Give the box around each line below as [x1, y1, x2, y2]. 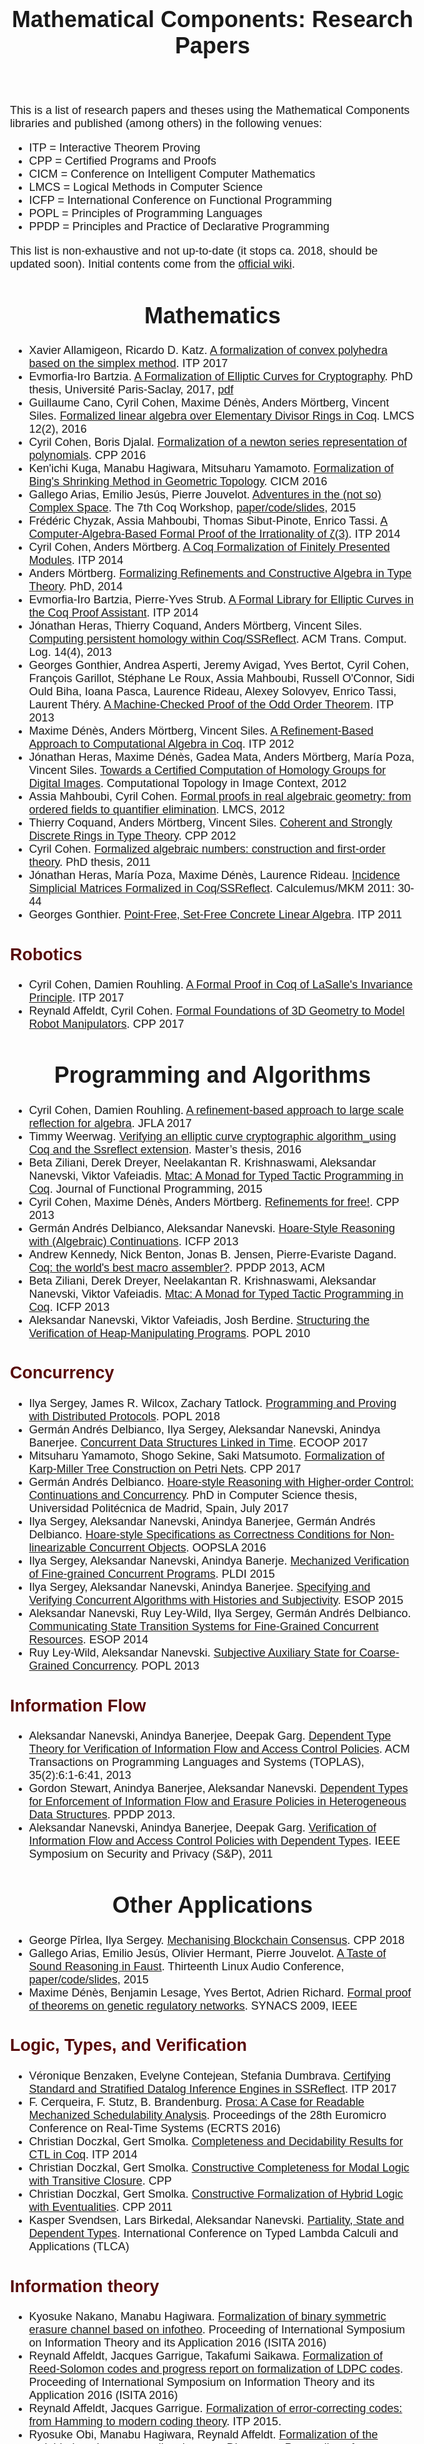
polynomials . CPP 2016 [28, 448, 147, 462]
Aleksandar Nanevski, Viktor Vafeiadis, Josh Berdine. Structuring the [28, 1313, 370, 1327]
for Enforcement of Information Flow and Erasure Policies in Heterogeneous [28, 1795, 407, 1808]
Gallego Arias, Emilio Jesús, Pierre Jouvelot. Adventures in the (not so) [28, 487, 382, 501]
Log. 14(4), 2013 [28, 645, 112, 659]
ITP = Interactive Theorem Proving [28, 141, 201, 155]
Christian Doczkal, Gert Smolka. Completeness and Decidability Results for [28, 2134, 404, 2148]
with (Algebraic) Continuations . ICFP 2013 [28, 1234, 239, 1248]
